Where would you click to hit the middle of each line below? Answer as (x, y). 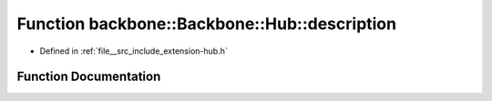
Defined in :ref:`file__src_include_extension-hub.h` (133, 51)
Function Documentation (89, 77)
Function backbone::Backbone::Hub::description (206, 24)
